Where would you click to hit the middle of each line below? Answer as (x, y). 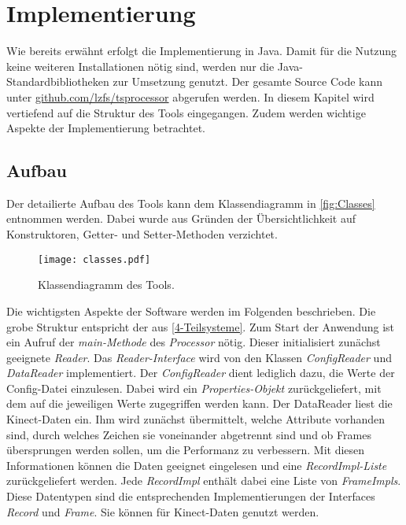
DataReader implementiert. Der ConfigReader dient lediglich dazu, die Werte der (201, 373)
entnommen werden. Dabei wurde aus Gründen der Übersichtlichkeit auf (181, 218)
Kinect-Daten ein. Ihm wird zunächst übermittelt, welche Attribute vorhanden (196, 419)
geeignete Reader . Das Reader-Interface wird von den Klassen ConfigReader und (199, 357)
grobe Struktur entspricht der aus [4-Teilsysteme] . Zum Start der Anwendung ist (201, 326)
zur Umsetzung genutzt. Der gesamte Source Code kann (248, 81)
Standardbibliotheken (58, 81)
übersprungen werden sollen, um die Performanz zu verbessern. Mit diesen (186, 450)
